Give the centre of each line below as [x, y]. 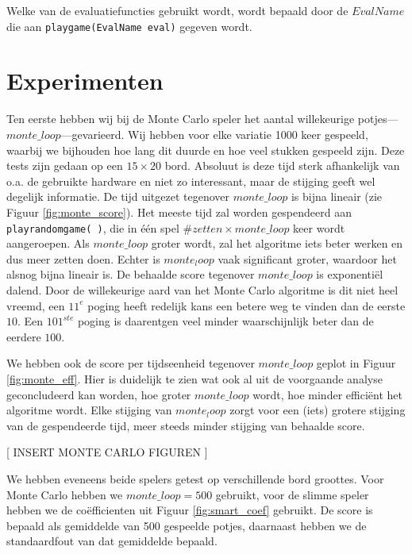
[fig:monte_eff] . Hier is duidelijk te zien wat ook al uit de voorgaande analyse [194, 378]
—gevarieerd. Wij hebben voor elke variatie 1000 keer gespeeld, [214, 134]
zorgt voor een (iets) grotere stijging [318, 410]
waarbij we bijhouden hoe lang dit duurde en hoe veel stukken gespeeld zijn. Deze [206, 150]
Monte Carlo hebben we [65, 494]
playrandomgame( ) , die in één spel [93, 227]
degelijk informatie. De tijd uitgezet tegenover [118, 196]
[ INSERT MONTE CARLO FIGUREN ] [107, 452]
